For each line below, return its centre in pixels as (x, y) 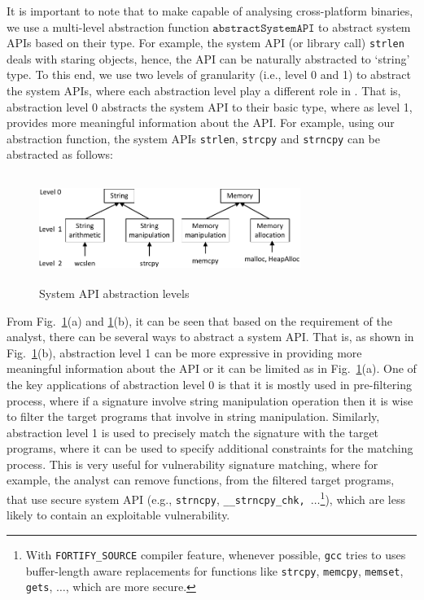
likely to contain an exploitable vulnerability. (118, 515)
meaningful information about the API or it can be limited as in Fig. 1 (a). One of (212, 368)
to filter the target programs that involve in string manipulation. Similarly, (193, 416)
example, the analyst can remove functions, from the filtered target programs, (201, 480)
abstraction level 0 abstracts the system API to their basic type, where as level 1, (210, 106)
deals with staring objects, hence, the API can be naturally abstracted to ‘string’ (208, 58)
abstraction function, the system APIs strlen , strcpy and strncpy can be (193, 138)
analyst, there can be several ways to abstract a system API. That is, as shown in (210, 337)
